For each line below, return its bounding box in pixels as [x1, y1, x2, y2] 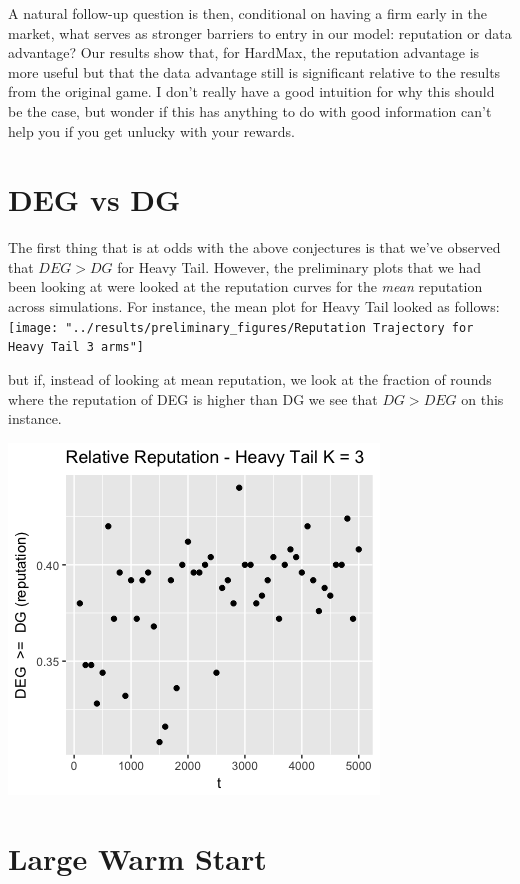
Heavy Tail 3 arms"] [8, 340, 145, 355]
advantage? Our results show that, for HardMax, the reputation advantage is [8, 42, 480, 63]
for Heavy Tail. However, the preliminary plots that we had [117, 256, 482, 277]
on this [461, 388, 504, 409]
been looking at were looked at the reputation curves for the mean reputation [8, 276, 483, 297]
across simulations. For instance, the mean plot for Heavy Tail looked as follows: [8, 296, 500, 317]
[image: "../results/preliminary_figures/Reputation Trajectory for [8, 320, 474, 335]
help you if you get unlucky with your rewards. [8, 120, 295, 141]
